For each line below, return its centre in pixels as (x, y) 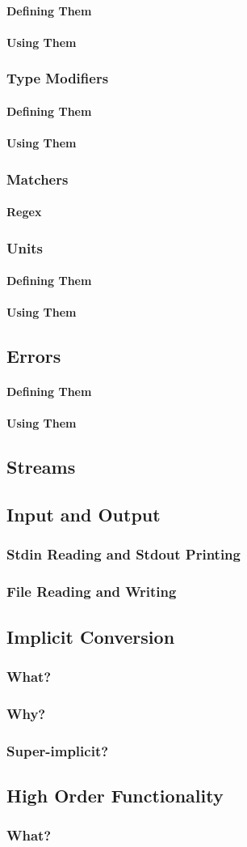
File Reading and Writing (92, 592)
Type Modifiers (58, 78)
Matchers (38, 179)
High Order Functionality (115, 795)
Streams (41, 467)
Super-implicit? (58, 750)
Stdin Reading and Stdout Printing (123, 554)
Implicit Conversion (91, 636)
